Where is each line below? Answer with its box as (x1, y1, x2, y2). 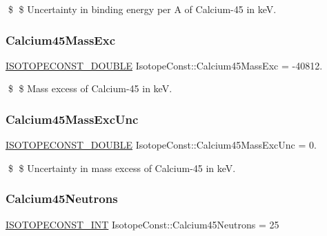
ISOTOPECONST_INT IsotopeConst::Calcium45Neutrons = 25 (6, 217, 279, 231)
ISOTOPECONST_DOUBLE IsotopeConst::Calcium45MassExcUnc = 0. (6, 138, 317, 152)
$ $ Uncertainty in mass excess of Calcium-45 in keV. (8, 160, 236, 175)
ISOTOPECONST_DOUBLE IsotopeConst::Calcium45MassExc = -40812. (6, 58, 323, 72)
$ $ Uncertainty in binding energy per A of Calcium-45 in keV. (8, 2, 277, 16)
